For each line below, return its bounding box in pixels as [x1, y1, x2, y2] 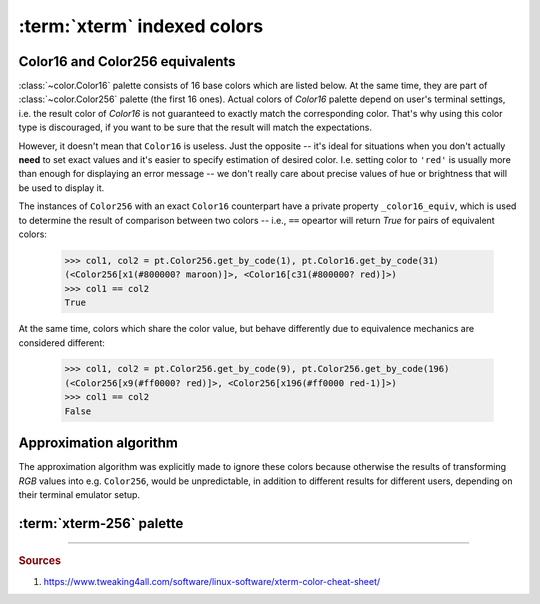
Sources [18, 554, 62, 568]
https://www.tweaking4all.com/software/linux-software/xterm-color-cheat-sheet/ [43, 575, 381, 587]
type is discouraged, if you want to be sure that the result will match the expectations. [18, 121, 372, 134]
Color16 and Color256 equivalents [18, 53, 236, 70]
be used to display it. [18, 181, 105, 194]
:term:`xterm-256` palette [18, 515, 184, 532]
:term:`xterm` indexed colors [18, 15, 264, 37]
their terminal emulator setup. [18, 488, 140, 500]
